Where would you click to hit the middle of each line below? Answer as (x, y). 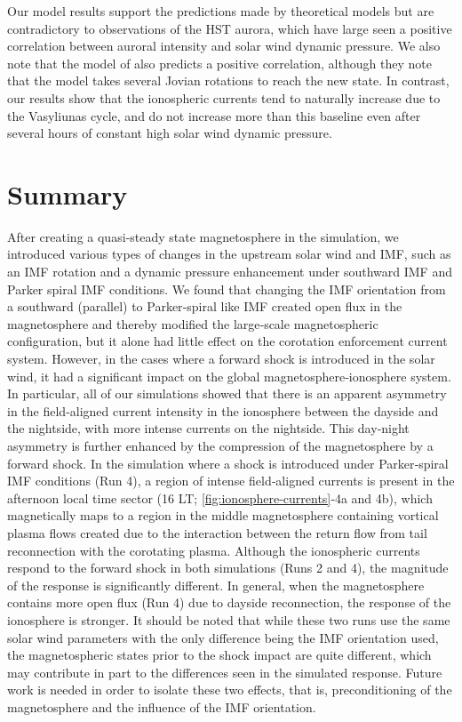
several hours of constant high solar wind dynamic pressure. (170, 133)
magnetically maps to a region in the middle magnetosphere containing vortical (223, 515)
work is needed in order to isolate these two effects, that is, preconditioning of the (230, 690)
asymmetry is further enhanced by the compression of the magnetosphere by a (220, 445)
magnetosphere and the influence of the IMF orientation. (162, 706)
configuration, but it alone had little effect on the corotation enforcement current (227, 341)
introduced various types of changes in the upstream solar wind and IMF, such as (229, 254)
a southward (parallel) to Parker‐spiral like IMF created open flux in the (205, 306)
